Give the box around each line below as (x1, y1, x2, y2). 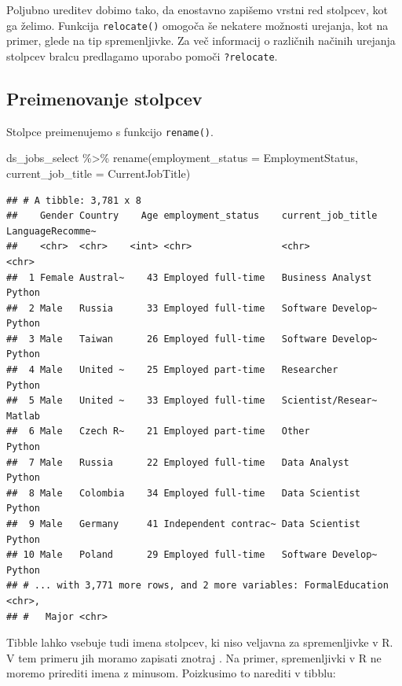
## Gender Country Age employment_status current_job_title (6, 210, 378, 222)
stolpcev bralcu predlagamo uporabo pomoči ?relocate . (6, 47, 278, 64)
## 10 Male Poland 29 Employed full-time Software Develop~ (6, 549, 378, 561)
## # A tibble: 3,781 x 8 (6, 194, 141, 206)
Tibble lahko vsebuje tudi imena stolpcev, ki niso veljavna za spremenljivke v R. (6, 634, 393, 651)
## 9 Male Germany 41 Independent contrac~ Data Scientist (6, 518, 361, 530)
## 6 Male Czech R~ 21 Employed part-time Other (6, 426, 310, 437)
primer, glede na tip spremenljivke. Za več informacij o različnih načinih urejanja (6, 32, 396, 49)
